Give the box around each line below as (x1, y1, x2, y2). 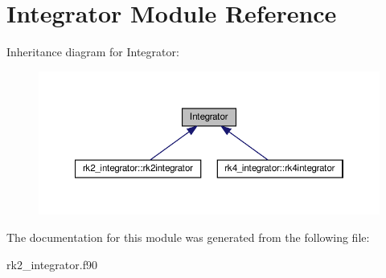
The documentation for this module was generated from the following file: (6, 229, 370, 246)
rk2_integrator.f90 (6, 256, 97, 272)
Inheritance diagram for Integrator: (6, 43, 179, 60)
